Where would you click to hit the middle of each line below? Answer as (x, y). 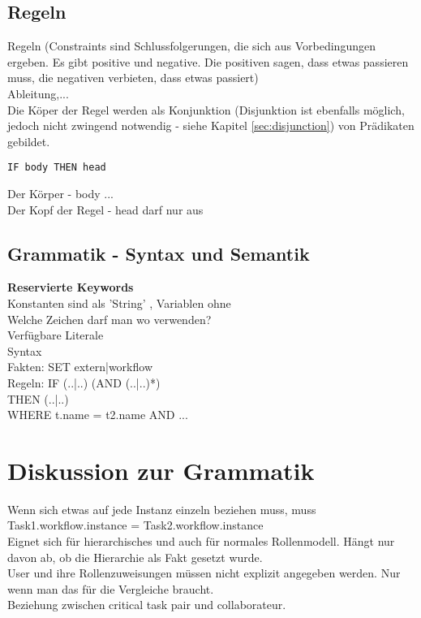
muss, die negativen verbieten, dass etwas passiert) (133, 78)
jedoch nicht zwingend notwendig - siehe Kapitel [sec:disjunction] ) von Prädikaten (211, 125)
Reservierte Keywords (71, 287)
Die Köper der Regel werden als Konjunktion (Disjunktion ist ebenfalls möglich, (206, 109)
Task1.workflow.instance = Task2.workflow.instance (135, 525)
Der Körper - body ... (60, 194)
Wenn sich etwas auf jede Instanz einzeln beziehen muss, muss (162, 509)
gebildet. (29, 141)
